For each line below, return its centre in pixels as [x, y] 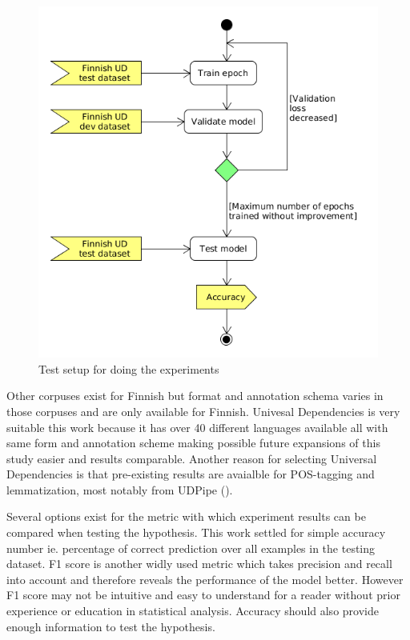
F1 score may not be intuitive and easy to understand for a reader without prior [203, 595]
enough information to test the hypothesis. [111, 626]
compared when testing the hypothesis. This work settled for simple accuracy [196, 532]
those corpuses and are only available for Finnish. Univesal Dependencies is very [203, 411]
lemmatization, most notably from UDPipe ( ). [120, 489]
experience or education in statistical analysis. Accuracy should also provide [193, 611]
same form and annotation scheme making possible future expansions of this [193, 443]
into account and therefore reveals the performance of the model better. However [205, 579]
